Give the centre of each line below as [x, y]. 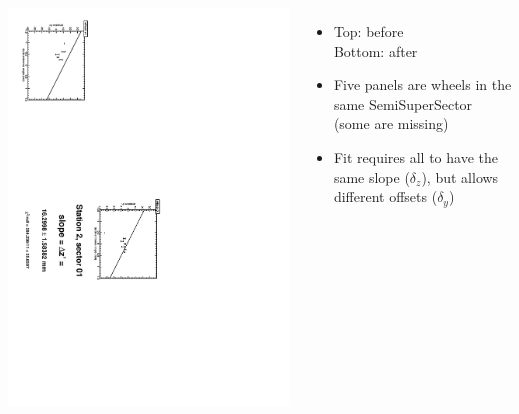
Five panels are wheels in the [422, 84]
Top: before [368, 31]
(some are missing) [391, 123]
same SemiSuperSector [403, 103]
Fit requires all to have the [415, 156]
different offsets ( [385, 196]
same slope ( [371, 176]
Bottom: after [375, 50]
